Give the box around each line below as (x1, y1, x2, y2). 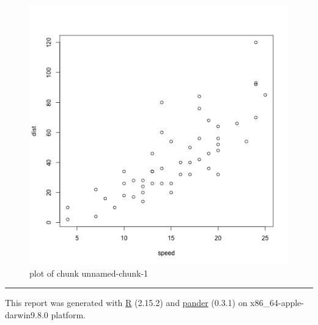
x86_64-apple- (250, 296, 304, 309)
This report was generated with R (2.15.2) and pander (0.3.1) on (5, 296, 248, 309)
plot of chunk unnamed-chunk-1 (29, 266, 149, 279)
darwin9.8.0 (5, 308, 48, 321)
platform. (51, 308, 86, 321)
